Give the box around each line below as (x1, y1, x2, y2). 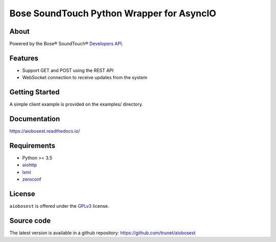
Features (9, 54, 38, 62)
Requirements (9, 141, 56, 150)
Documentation (9, 115, 60, 124)
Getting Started (9, 88, 60, 96)
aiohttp (22, 162, 37, 168)
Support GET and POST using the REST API (22, 67, 114, 74)
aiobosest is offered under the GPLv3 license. (9, 203, 109, 209)
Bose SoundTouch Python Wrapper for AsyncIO (9, 8, 217, 19)
